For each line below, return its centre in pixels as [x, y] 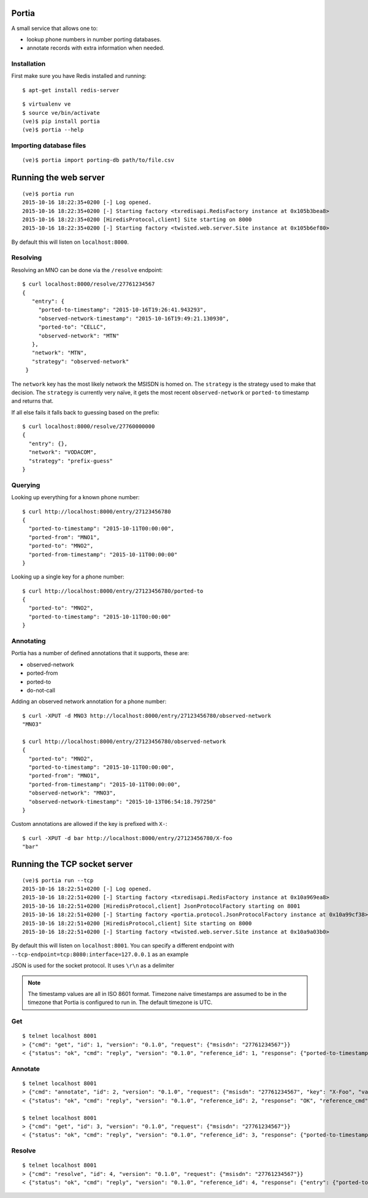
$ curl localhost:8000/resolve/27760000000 [89, 426]
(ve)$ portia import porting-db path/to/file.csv [98, 160]
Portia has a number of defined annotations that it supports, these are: [100, 653]
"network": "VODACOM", [63, 452]
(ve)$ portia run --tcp [58, 880]
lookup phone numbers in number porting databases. [94, 39]
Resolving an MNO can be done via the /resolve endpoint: [87, 270]
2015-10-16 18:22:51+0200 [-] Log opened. [87, 889]
